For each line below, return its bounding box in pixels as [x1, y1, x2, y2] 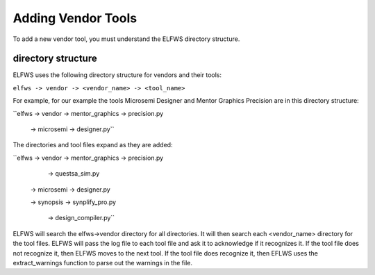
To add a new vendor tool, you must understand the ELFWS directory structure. [12, 35, 240, 43]
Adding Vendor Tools [12, 10, 137, 26]
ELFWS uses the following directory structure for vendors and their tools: [12, 71, 222, 79]
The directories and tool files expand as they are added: [12, 141, 173, 149]
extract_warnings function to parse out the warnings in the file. [12, 258, 193, 267]
